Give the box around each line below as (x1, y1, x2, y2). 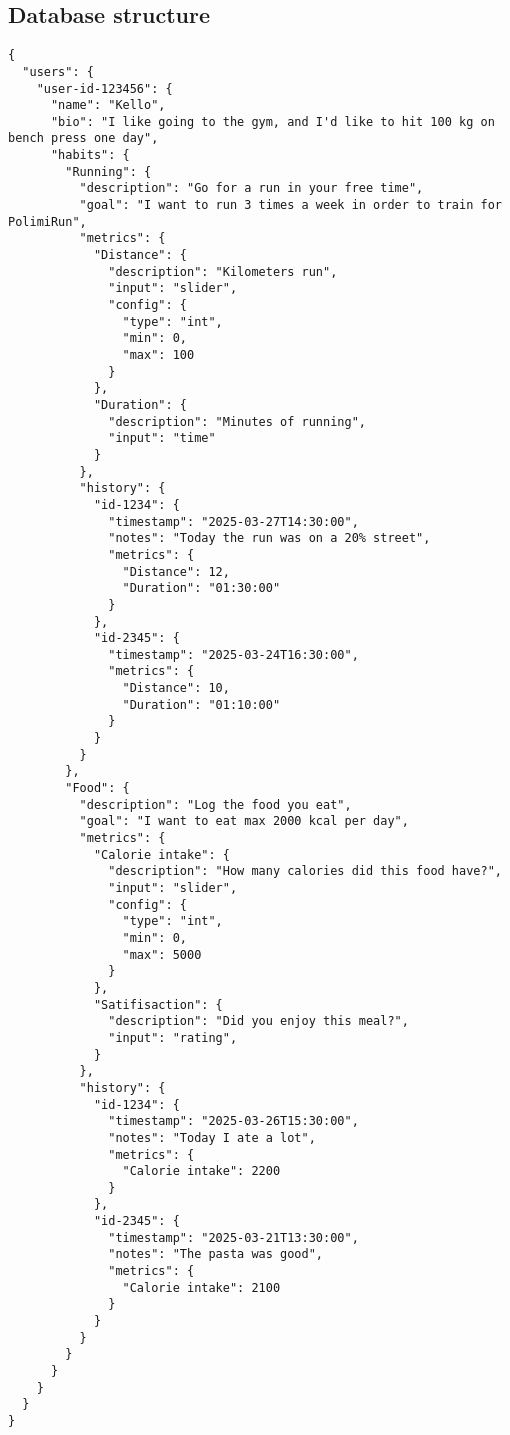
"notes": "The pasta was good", (108, 1247, 323, 1262)
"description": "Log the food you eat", (79, 797, 352, 812)
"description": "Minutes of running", (108, 414, 366, 429)
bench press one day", (8, 131, 159, 146)
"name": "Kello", (50, 98, 166, 113)
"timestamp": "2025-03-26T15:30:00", (108, 1114, 359, 1129)
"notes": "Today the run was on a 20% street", (108, 531, 431, 546)
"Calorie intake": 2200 (122, 1164, 281, 1179)
